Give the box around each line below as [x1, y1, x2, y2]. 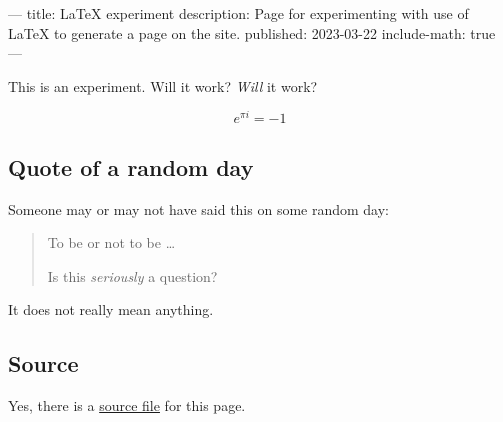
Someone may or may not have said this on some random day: [8, 198, 389, 219]
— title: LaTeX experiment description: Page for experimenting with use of [8, 3, 469, 23]
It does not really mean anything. [8, 299, 214, 320]
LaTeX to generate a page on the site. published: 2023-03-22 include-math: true [8, 22, 496, 43]
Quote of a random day [8, 151, 254, 182]
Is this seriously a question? [47, 265, 218, 286]
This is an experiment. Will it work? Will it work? [8, 75, 318, 96]
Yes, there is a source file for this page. [8, 395, 246, 416]
